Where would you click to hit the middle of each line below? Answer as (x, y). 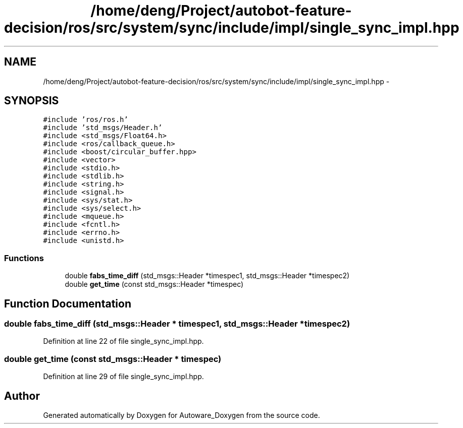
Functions (24, 258)
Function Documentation (68, 303)
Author (22, 396)
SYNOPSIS (32, 101)
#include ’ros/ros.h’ (86, 120)
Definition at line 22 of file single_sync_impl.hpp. (123, 341)
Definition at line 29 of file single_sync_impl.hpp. (123, 377)
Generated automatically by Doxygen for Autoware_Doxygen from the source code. (182, 415)
